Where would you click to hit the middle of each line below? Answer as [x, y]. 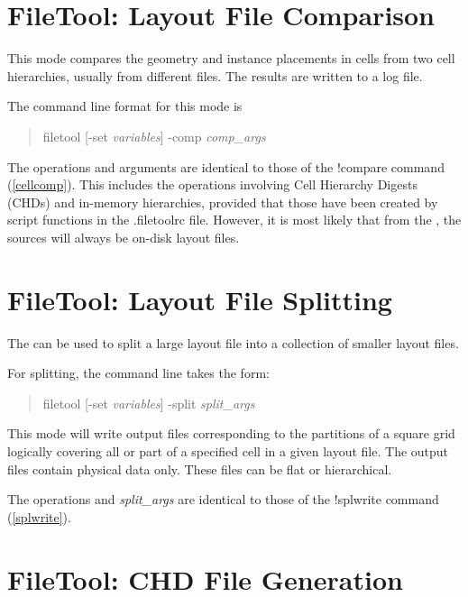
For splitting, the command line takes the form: [138, 373]
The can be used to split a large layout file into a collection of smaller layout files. [233, 342]
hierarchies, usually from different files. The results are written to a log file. [215, 75]
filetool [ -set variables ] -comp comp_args [154, 136]
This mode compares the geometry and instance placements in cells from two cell [231, 58]
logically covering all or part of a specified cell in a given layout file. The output [228, 450]
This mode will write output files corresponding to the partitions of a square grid [231, 433]
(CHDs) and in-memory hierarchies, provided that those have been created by [223, 202]
